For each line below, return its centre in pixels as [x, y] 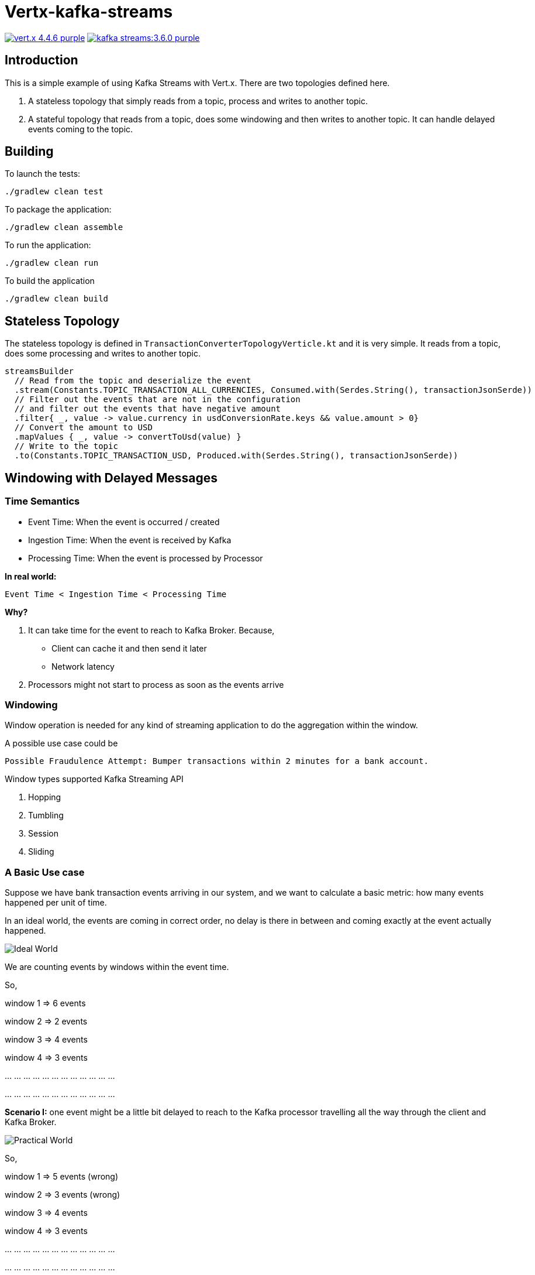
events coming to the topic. [81, 129]
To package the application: [58, 210]
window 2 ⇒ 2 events [46, 1021]
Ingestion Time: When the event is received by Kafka [130, 540]
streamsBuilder [39, 371]
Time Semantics [42, 501]
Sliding [41, 852]
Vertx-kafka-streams [89, 12]
